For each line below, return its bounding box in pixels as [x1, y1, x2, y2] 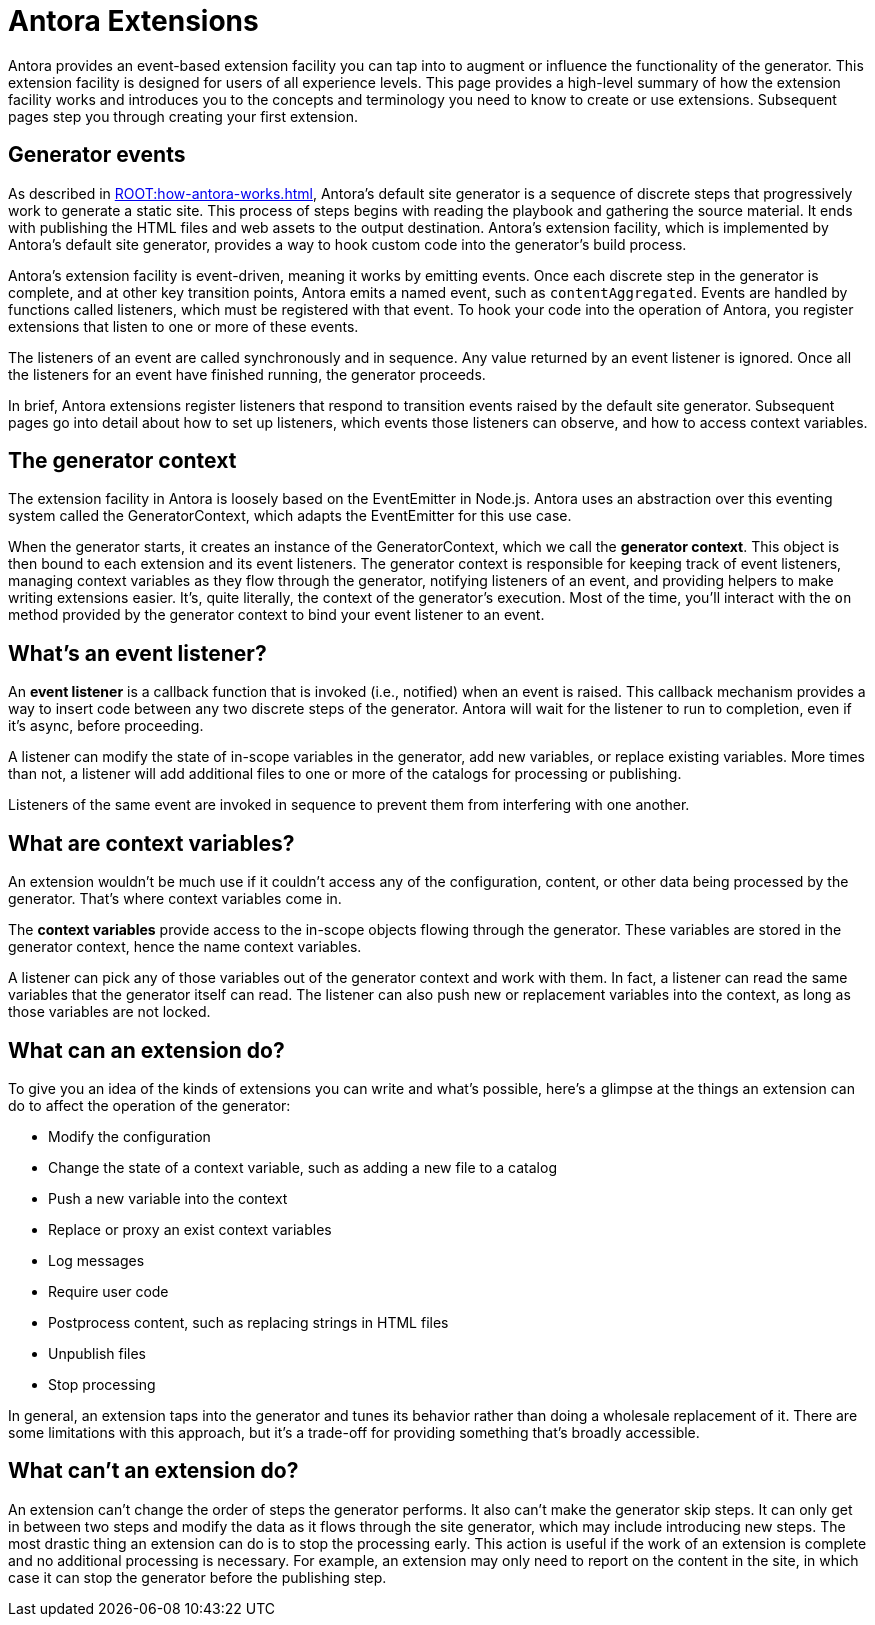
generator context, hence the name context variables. [8, 938, 362, 956]
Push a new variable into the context [48, 1189, 288, 1207]
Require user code [48, 1282, 169, 1300]
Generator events [8, 142, 186, 168]
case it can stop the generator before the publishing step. [8, 1568, 387, 1586]
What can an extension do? [8, 1037, 285, 1063]
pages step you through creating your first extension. [8, 107, 359, 125]
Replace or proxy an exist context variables [48, 1220, 332, 1238]
